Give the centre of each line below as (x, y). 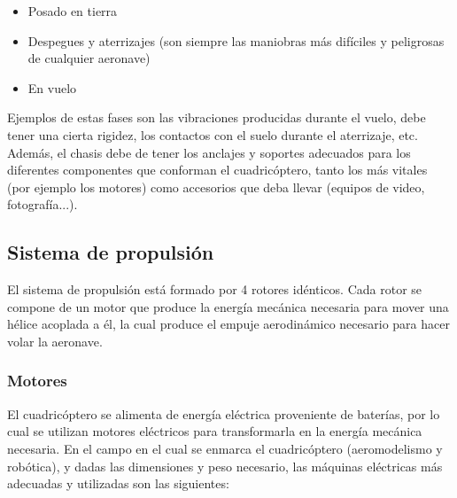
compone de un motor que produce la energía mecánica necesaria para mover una (228, 306)
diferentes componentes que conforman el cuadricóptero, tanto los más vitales (217, 170)
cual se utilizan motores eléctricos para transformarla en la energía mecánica (215, 431)
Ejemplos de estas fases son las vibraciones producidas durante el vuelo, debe (217, 117)
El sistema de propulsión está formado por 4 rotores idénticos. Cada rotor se (215, 289)
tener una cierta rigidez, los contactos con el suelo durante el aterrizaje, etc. (213, 134)
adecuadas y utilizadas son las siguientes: (118, 483)
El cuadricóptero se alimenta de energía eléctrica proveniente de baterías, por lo (224, 413)
